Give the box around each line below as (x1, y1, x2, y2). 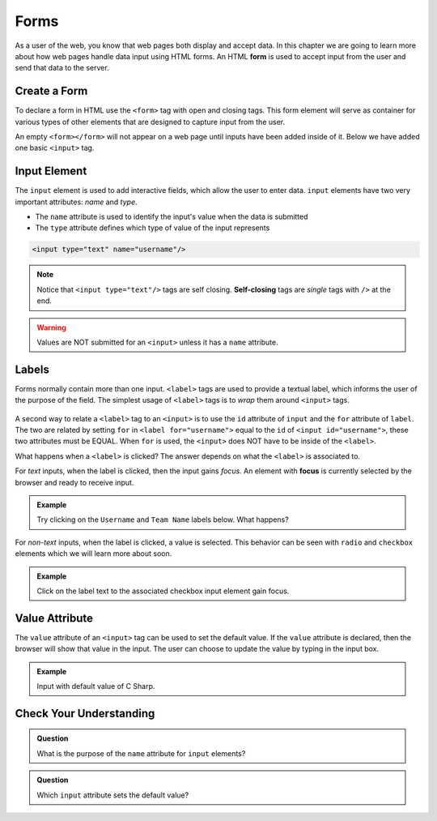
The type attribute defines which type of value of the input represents (35, 223, 270, 233)
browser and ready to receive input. (15, 477, 134, 487)
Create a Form (15, 84, 88, 98)
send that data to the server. (15, 63, 109, 73)
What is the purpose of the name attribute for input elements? (36, 748, 246, 758)
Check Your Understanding (15, 706, 155, 721)
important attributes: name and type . (15, 197, 138, 207)
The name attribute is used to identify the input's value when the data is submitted (35, 212, 308, 222)
